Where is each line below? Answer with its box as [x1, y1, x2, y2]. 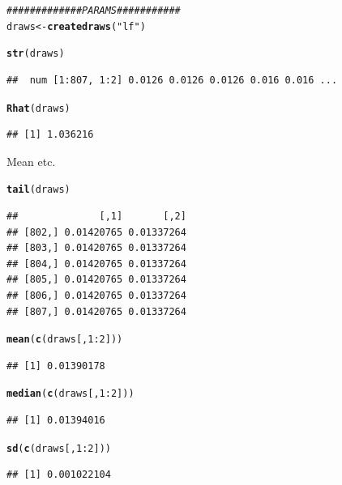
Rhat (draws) [6, 102, 71, 114]
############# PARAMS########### [6, 5, 181, 16]
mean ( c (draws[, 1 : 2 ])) [6, 334, 123, 346]
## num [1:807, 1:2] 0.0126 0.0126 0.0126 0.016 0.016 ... [6, 74, 338, 86]
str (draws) [6, 48, 65, 60]
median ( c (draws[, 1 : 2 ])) [6, 388, 135, 400]
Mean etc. [6, 152, 56, 169]
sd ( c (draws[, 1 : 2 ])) [6, 442, 111, 454]
